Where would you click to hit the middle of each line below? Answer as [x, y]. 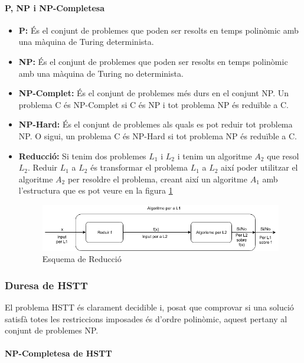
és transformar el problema [139, 167]
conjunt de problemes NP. [52, 330]
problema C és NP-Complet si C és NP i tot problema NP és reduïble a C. [153, 104]
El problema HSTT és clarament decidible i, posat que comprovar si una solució [149, 307]
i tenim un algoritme [215, 156]
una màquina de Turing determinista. [86, 42]
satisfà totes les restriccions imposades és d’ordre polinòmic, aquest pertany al [146, 318]
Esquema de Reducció [82, 259]
